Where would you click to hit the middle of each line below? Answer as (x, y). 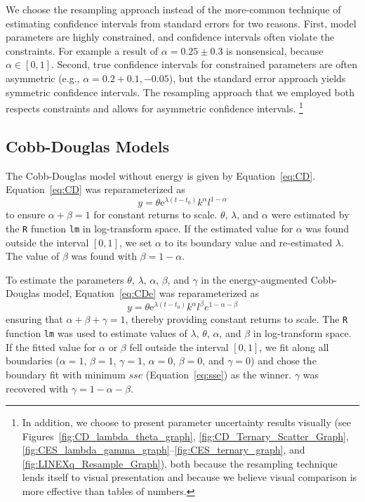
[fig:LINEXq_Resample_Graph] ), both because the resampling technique (180, 463)
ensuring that (34, 319)
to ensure (26, 214)
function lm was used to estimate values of (97, 333)
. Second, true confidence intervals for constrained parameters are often (204, 64)
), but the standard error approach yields (257, 78)
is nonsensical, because (275, 50)
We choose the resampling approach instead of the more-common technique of (173, 9)
